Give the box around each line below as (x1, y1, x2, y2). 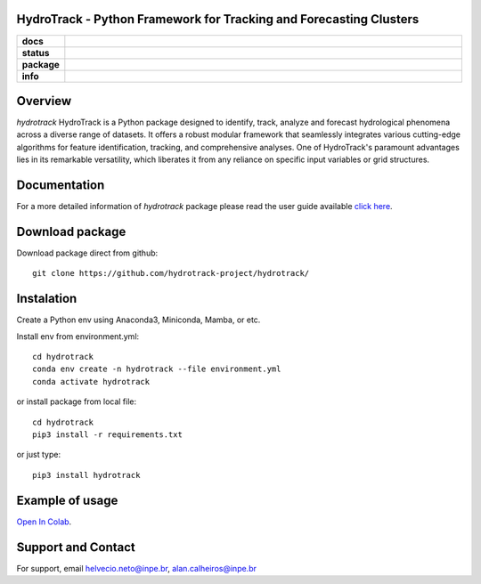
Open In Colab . (16, 516, 72, 527)
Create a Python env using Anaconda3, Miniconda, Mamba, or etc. (16, 314, 261, 325)
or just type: (16, 450, 61, 460)
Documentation (16, 178, 105, 193)
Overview (16, 93, 72, 109)
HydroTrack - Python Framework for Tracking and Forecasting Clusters (16, 12, 420, 27)
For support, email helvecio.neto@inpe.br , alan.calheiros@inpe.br (16, 563, 257, 573)
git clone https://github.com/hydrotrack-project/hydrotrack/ (32, 268, 310, 279)
